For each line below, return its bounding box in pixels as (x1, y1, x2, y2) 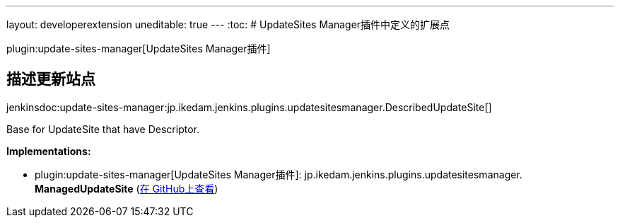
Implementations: (6, 144, 91, 157)
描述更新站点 (6, 70, 95, 88)
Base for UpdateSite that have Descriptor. (6, 122, 199, 135)
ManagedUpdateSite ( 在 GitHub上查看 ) (35, 182, 218, 195)
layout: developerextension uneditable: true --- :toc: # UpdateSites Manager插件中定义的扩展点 (6, 18, 450, 30)
